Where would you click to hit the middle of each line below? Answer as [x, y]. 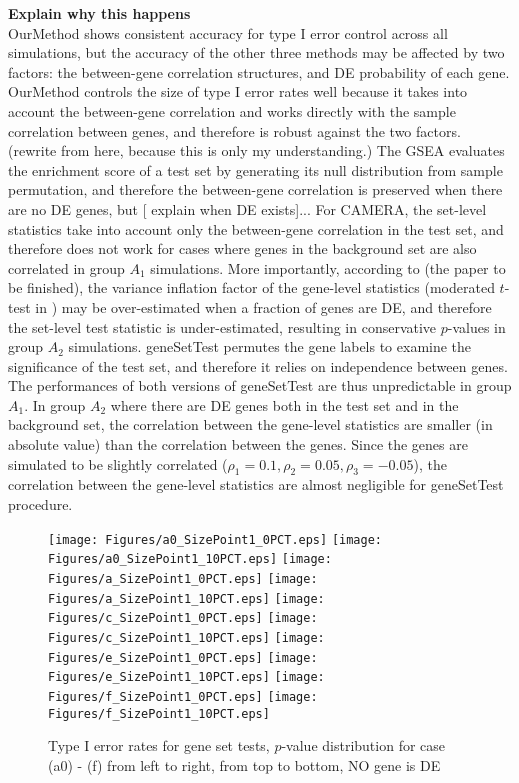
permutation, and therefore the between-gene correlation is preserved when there [255, 189]
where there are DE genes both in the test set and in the [284, 404]
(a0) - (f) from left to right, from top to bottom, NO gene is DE [244, 764]
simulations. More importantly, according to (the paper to [328, 267]
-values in [476, 326]
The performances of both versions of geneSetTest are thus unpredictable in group [260, 385]
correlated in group [66, 267]
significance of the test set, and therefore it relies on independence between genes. [258, 365]
